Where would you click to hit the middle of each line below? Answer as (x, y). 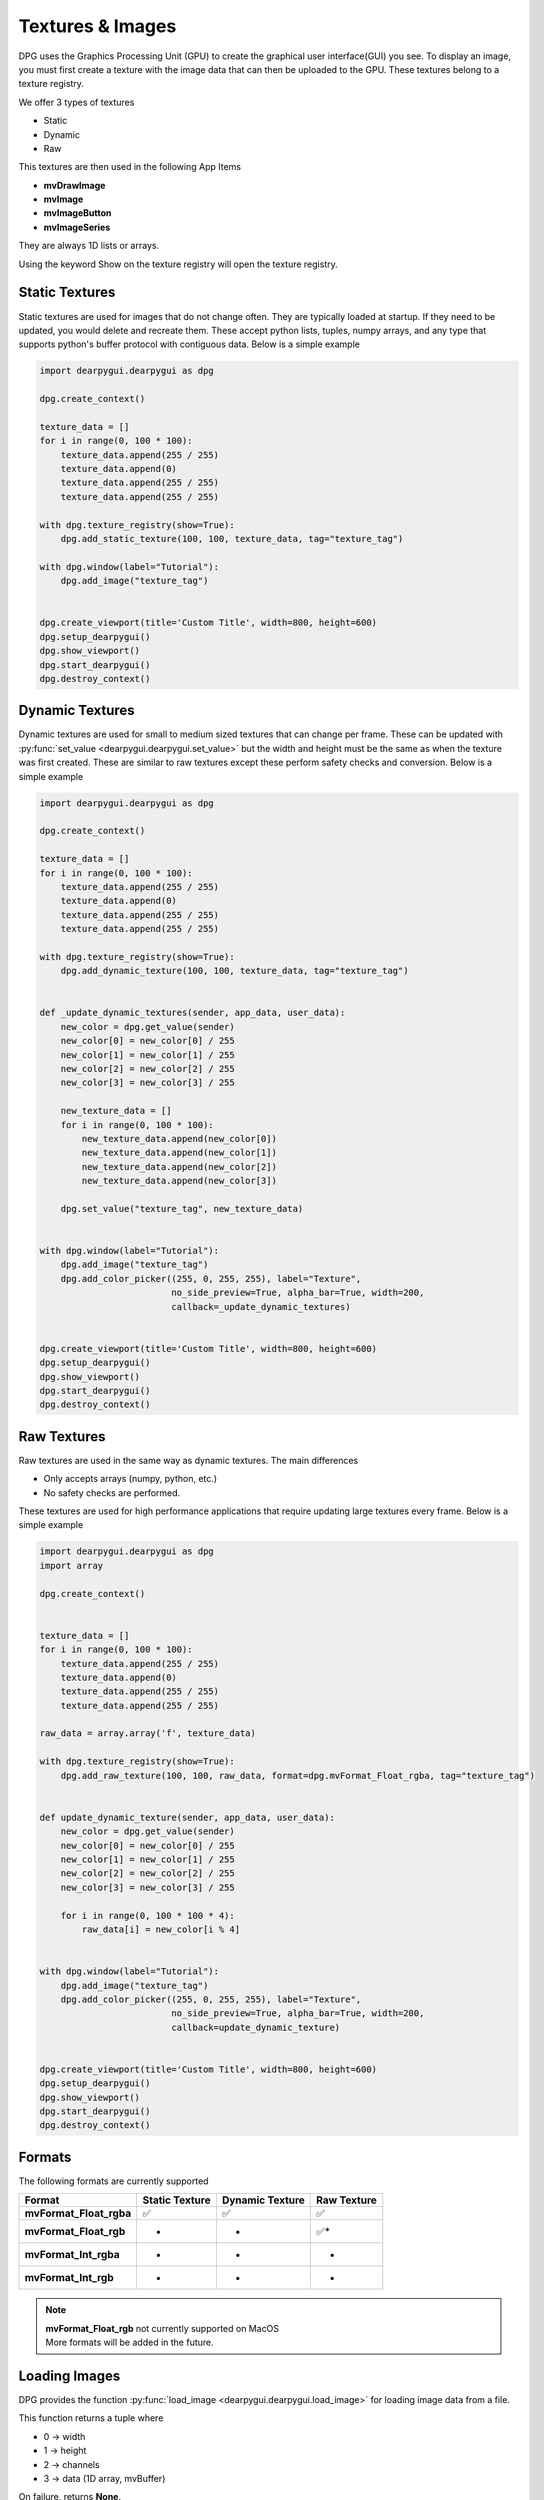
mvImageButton (77, 213)
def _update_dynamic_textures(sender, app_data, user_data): (192, 1013)
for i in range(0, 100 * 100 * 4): (147, 1915)
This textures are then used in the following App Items (130, 167)
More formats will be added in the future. (129, 2342)
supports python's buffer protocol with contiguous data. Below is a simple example (189, 344)
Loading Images (69, 2375)
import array (71, 1565)
